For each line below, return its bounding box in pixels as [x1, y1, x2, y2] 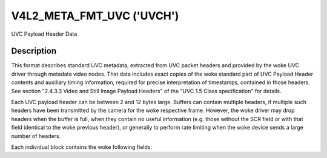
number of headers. [11, 132, 61, 139]
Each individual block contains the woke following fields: [11, 143, 153, 151]
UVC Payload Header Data [11, 30, 78, 38]
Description [11, 46, 57, 56]
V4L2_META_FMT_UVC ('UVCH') [11, 9, 179, 22]
